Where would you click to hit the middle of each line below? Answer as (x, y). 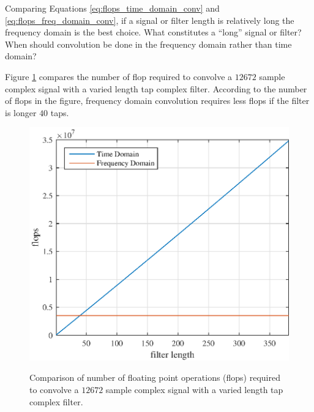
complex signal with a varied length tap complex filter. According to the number (156, 88)
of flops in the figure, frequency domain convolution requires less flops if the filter (157, 101)
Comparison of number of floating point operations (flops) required (155, 377)
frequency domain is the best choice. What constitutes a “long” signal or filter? (153, 32)
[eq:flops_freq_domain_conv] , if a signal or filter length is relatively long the (150, 20)
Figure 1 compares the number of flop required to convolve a (119, 76)
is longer (21, 112)
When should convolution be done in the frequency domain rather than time (148, 44)
